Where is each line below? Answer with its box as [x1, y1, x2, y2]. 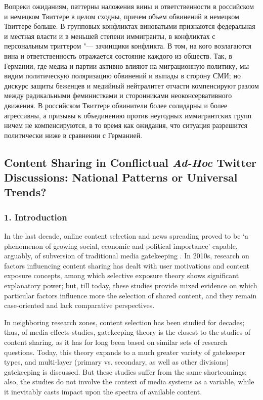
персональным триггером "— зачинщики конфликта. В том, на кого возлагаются [4, 40, 251, 51]
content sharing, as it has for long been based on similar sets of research [4, 337, 227, 347]
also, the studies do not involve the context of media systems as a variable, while [4, 376, 254, 387]
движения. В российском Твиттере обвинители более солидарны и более [4, 100, 228, 110]
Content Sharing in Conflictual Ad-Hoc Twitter [4, 154, 256, 170]
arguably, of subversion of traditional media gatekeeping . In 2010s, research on [4, 250, 249, 261]
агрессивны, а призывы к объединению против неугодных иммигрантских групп [4, 110, 252, 120]
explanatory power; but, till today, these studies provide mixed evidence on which [4, 280, 257, 291]
